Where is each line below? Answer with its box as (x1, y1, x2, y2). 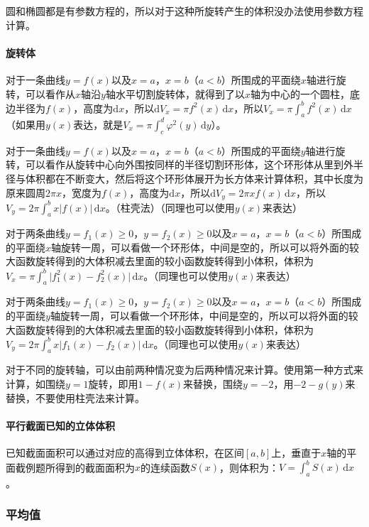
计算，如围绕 (6, 376, 65, 391)
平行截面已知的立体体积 (6, 418, 115, 433)
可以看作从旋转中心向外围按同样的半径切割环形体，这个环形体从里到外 (25, 157, 353, 172)
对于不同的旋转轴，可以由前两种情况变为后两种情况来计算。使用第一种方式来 (6, 362, 363, 377)
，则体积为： (219, 460, 280, 474)
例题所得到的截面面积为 (25, 460, 135, 474)
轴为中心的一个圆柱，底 (250, 86, 360, 101)
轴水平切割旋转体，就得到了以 (105, 86, 245, 101)
